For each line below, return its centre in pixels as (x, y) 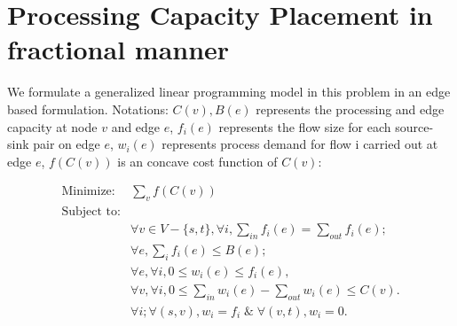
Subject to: (91, 212)
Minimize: (88, 192)
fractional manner (118, 49)
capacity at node (52, 126)
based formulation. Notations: (88, 109)
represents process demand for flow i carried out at (300, 144)
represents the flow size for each (305, 126)
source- (414, 126)
